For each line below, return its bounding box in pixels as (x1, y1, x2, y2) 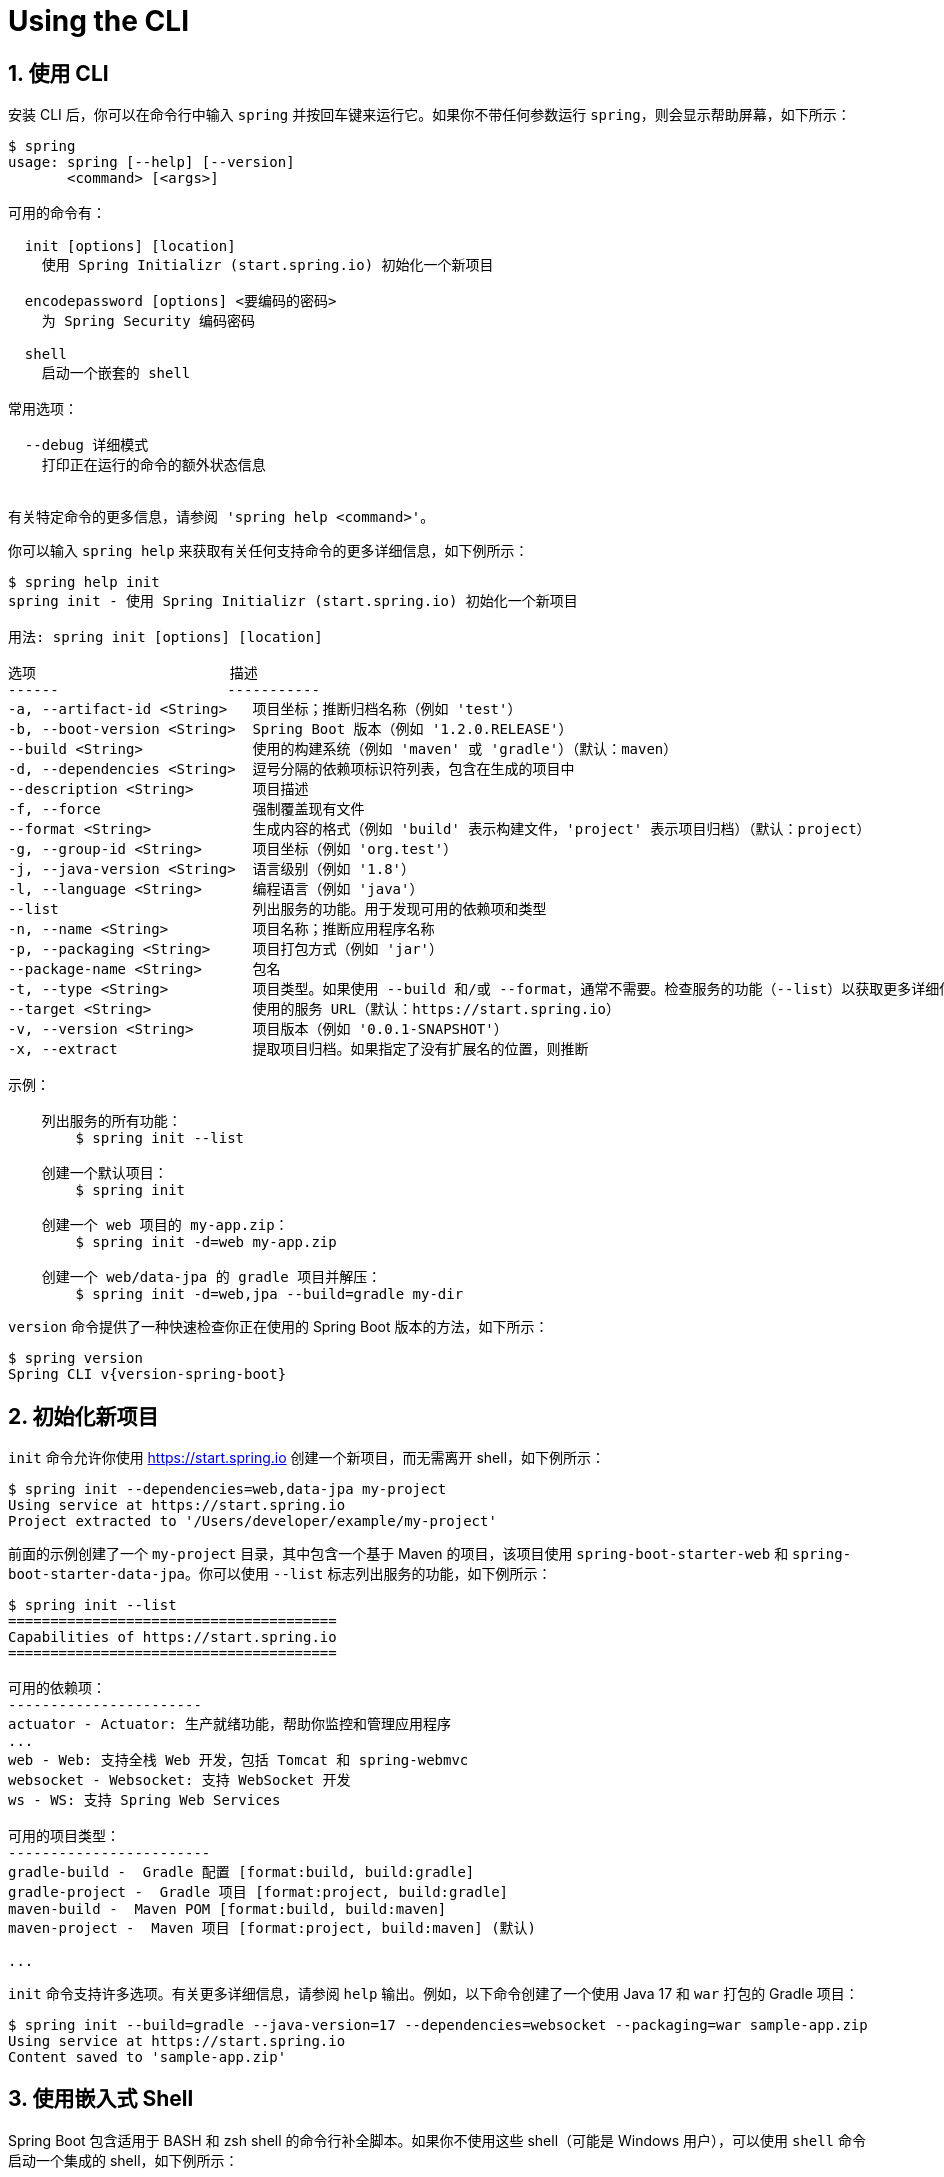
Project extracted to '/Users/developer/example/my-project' (8, 1513, 497, 1530)
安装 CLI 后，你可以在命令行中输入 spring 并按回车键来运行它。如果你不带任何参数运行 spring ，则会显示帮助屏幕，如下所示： (8, 106, 851, 124)
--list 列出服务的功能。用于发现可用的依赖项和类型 (8, 901, 547, 918)
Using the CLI (8, 4, 189, 38)
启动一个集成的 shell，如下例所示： (8, 2151, 239, 2169)
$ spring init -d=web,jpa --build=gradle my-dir (75, 1286, 464, 1303)
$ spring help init (8, 574, 160, 591)
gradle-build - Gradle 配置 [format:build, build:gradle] (8, 1864, 475, 1881)
